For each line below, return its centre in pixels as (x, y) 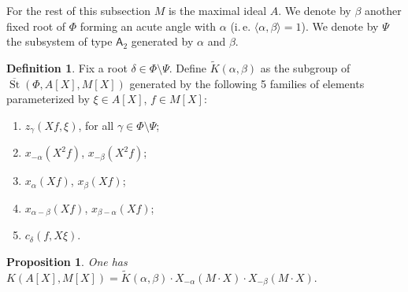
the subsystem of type (59, 41)
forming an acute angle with (148, 26)
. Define (187, 68)
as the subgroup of (305, 68)
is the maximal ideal (217, 10)
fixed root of (36, 26)
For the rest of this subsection (78, 10)
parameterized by (48, 99)
